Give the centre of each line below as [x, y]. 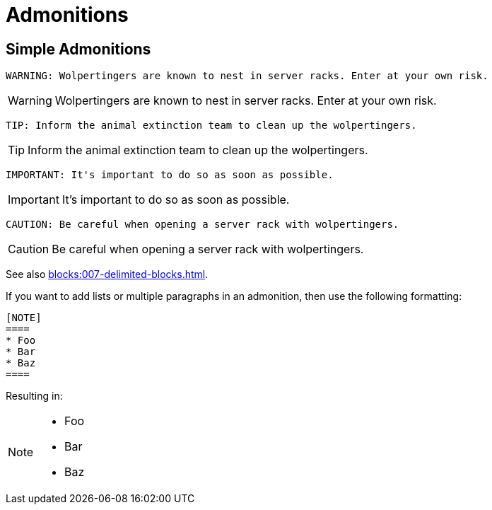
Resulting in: [34, 396]
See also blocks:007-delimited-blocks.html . [107, 274]
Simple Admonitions [78, 49]
